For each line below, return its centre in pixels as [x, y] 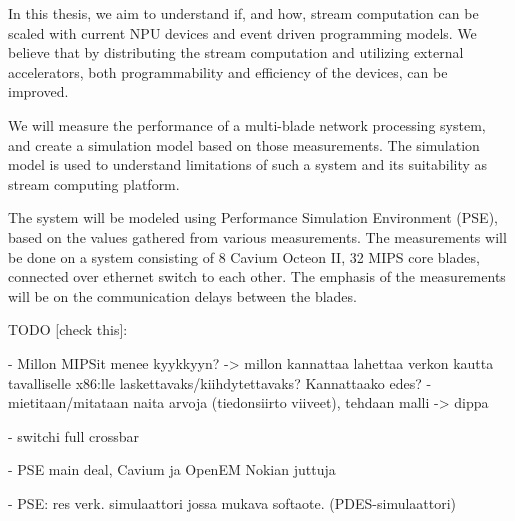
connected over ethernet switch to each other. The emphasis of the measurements [257, 276]
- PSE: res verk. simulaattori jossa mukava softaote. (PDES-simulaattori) [232, 502]
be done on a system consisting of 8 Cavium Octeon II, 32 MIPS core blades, [244, 256]
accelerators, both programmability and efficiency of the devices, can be [228, 71]
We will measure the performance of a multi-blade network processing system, [247, 124]
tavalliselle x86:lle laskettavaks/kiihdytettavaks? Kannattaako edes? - [220, 382]
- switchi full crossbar [73, 435]
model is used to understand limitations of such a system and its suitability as [248, 164]
